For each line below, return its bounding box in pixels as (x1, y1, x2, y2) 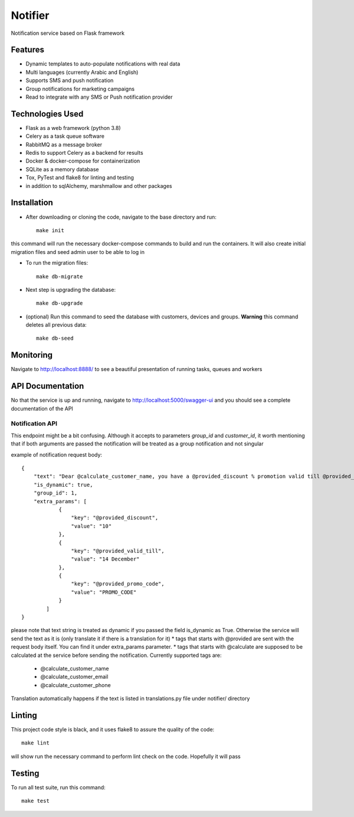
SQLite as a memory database (25, 165, 99, 172)
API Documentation (11, 381, 84, 391)
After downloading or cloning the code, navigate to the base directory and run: (25, 213, 217, 220)
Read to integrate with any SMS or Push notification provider (25, 93, 173, 100)
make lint (21, 740, 50, 747)
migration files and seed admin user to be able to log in (11, 248, 145, 255)
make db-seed (36, 335, 74, 342)
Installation (11, 198, 53, 208)
